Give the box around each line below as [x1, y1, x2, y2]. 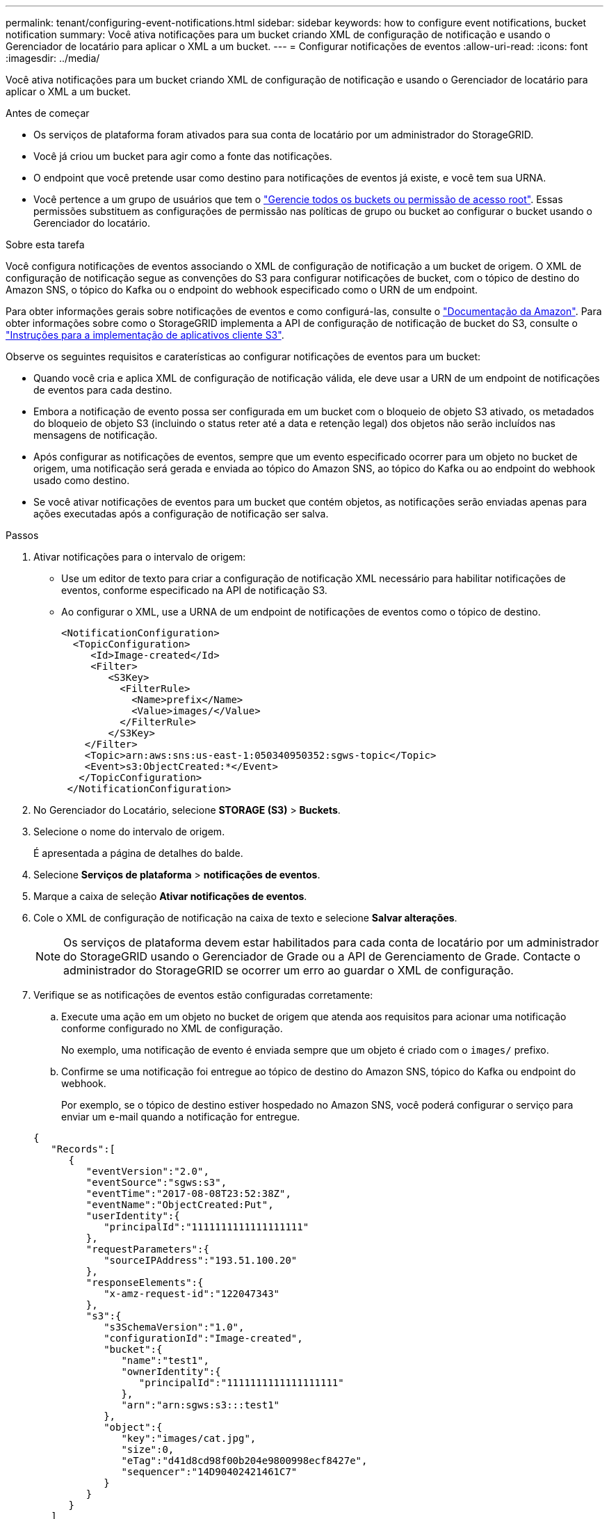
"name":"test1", [121, 1355, 209, 1366]
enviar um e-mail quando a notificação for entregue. [61, 1111, 300, 1123]
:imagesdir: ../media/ [6, 52, 100, 64]
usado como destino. [33, 474, 130, 486]
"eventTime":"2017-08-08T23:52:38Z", [86, 1188, 291, 1199]
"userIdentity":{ [86, 1210, 180, 1221]
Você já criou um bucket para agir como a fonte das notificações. [33, 150, 332, 162]
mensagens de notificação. [33, 429, 158, 441]
